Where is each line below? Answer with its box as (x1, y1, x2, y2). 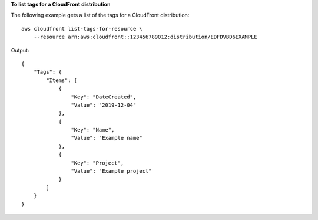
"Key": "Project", (71, 159, 124, 166)
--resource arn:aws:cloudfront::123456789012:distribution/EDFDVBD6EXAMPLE (33, 34, 257, 41)
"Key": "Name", (71, 127, 115, 133)
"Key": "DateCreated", (71, 93, 137, 100)
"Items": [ (46, 77, 78, 84)
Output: (11, 47, 29, 54)
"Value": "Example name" (71, 134, 143, 142)
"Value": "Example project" (71, 168, 153, 175)
